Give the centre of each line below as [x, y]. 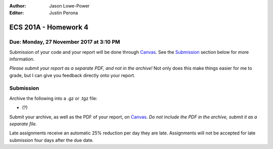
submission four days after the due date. [52, 140]
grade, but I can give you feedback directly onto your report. [72, 75]
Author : [18, 6]
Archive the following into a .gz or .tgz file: [53, 98]
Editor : [17, 13]
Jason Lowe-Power [70, 6]
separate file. [23, 124]
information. [22, 59]
